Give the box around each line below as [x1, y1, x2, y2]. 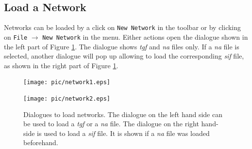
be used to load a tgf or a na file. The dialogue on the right [23, 119, 199, 129]
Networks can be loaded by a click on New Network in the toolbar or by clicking [4, 22, 241, 32]
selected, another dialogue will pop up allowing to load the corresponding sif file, [4, 51, 244, 61]
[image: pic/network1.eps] [23, 79, 110, 86]
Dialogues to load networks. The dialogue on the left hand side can [23, 109, 222, 119]
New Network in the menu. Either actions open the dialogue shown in [42, 31, 248, 42]
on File [4, 31, 28, 42]
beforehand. [23, 137, 58, 148]
